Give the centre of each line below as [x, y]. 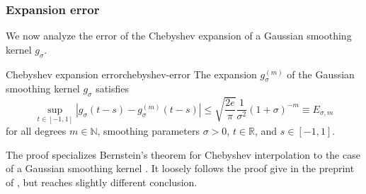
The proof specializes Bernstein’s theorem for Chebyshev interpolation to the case [183, 154]
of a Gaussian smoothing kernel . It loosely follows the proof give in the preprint [180, 168]
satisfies [113, 89]
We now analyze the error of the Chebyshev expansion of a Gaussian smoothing [179, 36]
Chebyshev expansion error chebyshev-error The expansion [131, 74]
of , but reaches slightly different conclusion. [102, 182]
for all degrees [36, 131]
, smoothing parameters [148, 131]
